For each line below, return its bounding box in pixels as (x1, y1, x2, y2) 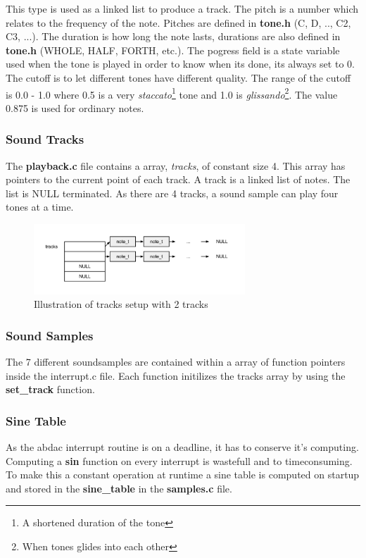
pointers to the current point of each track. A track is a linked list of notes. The (6, 172, 351, 187)
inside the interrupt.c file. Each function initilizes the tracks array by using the (6, 368, 346, 383)
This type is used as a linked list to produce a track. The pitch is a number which (6, 1, 359, 15)
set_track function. (6, 382, 95, 397)
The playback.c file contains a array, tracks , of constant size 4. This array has (6, 158, 346, 173)
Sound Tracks (6, 130, 84, 148)
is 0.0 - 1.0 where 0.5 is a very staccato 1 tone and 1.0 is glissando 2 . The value (6, 85, 338, 101)
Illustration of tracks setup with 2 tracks (34, 297, 208, 311)
